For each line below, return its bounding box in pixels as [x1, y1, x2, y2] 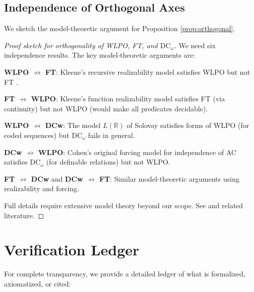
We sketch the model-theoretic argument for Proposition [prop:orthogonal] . [4, 23, 235, 34]
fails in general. [88, 129, 135, 140]
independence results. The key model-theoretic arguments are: [4, 50, 195, 60]
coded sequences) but [4, 129, 70, 140]
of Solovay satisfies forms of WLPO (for [127, 120, 249, 130]
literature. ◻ [4, 210, 44, 220]
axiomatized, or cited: [4, 278, 71, 288]
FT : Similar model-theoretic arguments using [99, 173, 239, 184]
